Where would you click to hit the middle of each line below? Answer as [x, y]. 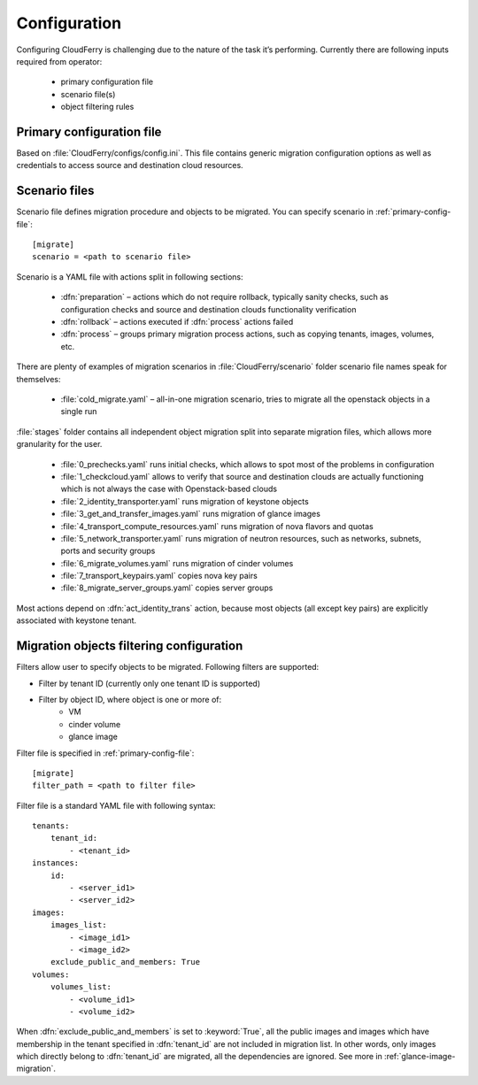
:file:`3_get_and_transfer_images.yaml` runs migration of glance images [190, 514]
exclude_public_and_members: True [125, 962]
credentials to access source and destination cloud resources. [130, 165]
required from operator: [59, 61]
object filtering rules [97, 107]
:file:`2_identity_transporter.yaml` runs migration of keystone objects [185, 501]
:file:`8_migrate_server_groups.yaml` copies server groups [167, 588]
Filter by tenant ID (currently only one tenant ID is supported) [150, 683]
